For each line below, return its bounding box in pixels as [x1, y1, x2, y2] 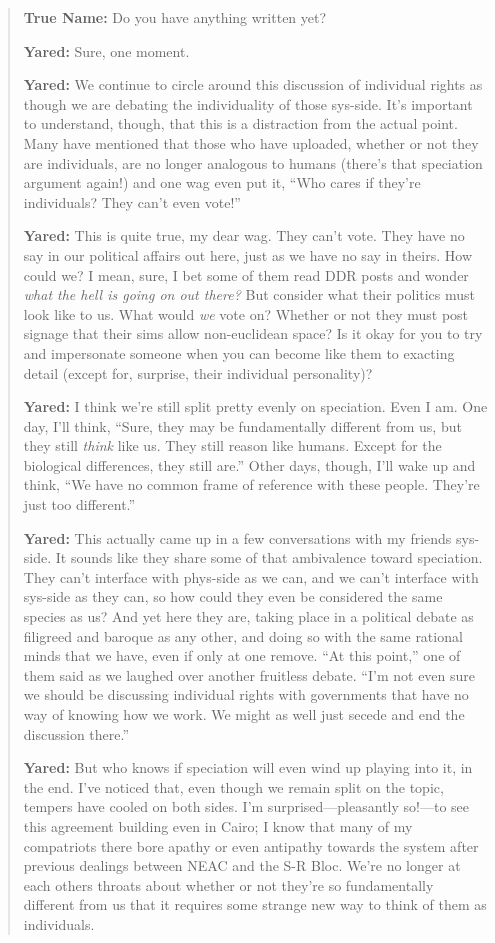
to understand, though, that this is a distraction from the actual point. [23, 113, 458, 134]
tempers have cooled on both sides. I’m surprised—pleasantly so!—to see [23, 796, 469, 817]
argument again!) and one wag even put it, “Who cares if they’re [23, 172, 421, 193]
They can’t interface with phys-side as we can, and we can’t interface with [23, 566, 479, 587]
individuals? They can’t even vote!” [23, 191, 241, 212]
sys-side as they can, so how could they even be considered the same [23, 586, 443, 607]
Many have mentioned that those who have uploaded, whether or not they [23, 132, 479, 153]
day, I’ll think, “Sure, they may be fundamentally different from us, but [23, 415, 462, 436]
